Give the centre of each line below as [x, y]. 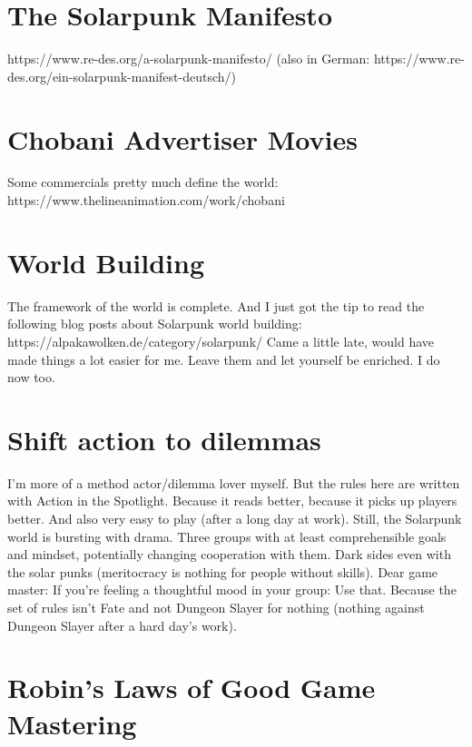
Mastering [72, 723]
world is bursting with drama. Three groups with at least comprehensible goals [227, 536]
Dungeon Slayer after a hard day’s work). [122, 625]
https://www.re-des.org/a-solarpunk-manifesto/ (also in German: [189, 59]
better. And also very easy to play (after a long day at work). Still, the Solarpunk [235, 519]
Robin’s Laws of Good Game [192, 688]
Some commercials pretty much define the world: [143, 182]
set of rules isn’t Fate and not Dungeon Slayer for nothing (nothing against [216, 607]
